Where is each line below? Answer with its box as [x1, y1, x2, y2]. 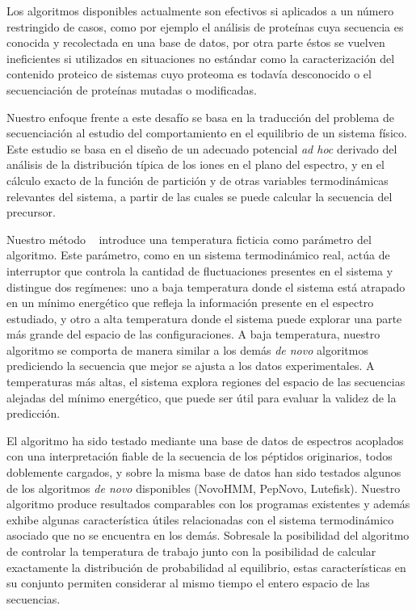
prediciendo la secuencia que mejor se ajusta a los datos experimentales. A [6, 357, 375, 374]
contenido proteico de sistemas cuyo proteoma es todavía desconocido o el [6, 65, 372, 82]
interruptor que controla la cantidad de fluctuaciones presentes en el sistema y [6, 262, 393, 279]
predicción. [6, 405, 61, 422]
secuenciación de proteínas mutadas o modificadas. [6, 81, 257, 98]
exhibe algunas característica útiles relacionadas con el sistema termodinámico [6, 511, 394, 528]
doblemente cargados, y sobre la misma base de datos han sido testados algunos [6, 464, 401, 481]
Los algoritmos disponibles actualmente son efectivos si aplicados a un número [6, 2, 394, 19]
